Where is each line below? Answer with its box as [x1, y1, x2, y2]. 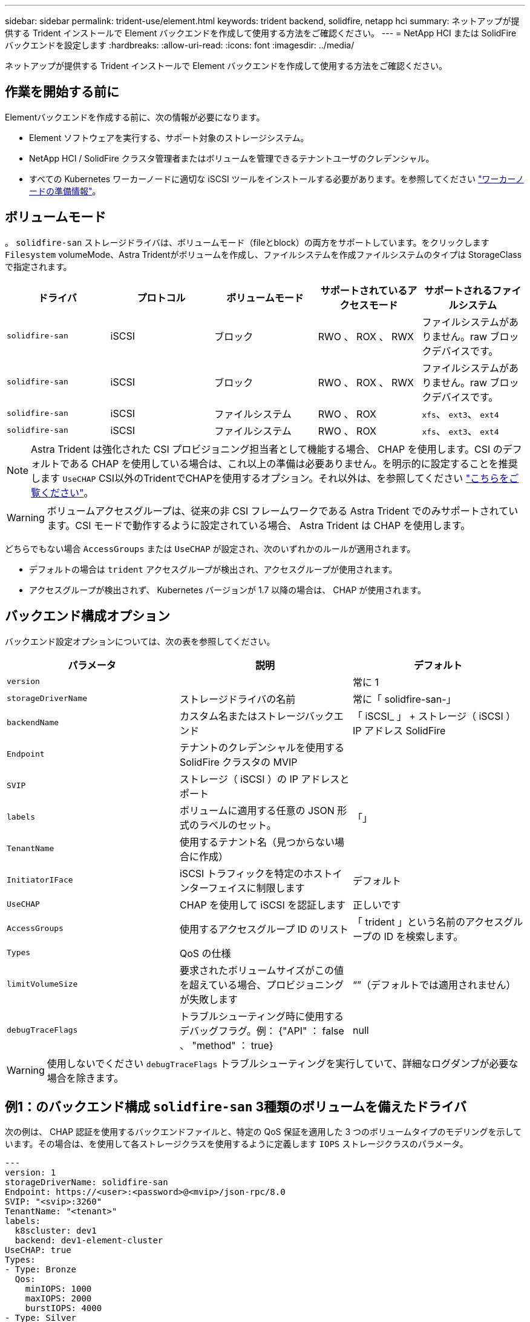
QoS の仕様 [179, 947, 231, 959]
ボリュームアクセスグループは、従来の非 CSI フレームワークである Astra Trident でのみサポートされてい [47, 504, 519, 517]
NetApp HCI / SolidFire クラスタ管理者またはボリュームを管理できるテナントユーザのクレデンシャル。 [29, 153, 434, 163]
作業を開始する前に [5, 84, 119, 100]
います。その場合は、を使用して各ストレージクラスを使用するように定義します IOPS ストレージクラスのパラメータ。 [5, 1139, 468, 1149]
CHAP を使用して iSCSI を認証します [179, 898, 346, 911]
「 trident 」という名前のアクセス [352, 915, 504, 928]
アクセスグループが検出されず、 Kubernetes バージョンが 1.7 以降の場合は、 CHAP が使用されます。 [29, 584, 426, 595]
